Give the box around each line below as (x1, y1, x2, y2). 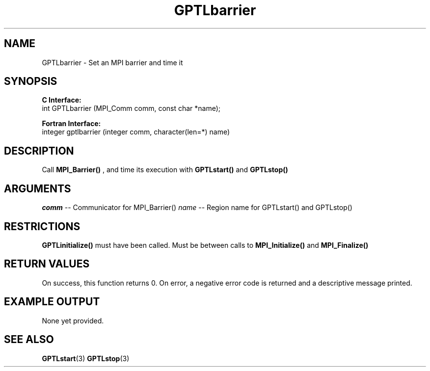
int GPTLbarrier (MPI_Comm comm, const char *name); (42, 104, 221, 113)
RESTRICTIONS (4, 220, 81, 233)
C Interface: (42, 96, 81, 105)
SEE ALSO (4, 333, 54, 346)
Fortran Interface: (42, 119, 101, 128)
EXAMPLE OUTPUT (4, 295, 100, 308)
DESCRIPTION (4, 144, 74, 157)
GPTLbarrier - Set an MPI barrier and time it (42, 58, 183, 67)
